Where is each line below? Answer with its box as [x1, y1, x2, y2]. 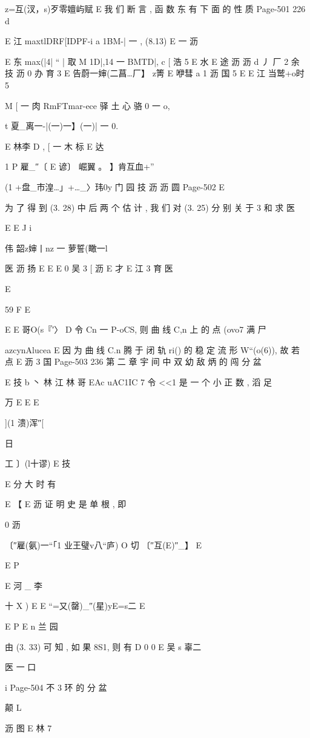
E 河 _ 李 [5, 579, 43, 591]
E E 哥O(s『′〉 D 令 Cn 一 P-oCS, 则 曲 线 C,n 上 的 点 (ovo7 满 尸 [5, 323, 266, 336]
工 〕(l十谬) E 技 [5, 457, 71, 470]
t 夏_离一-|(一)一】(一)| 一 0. [5, 119, 119, 132]
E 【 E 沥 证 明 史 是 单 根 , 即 [5, 497, 127, 510]
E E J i [5, 221, 32, 234]
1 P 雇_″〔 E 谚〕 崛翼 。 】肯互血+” [5, 160, 154, 173]
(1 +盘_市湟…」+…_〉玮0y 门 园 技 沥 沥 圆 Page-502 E [5, 180, 225, 193]
